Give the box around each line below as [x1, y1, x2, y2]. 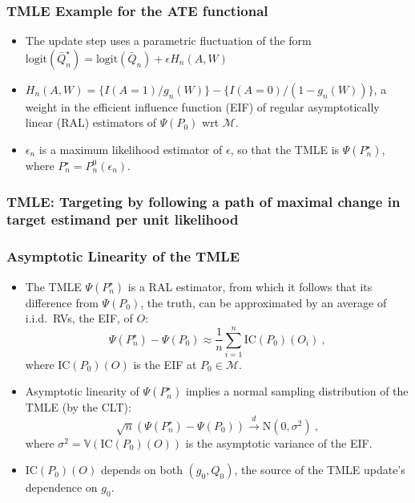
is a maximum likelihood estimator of [38, 141, 223, 157]
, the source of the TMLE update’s [234, 461, 405, 478]
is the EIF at [133, 355, 197, 372]
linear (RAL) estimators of [25, 114, 156, 131]
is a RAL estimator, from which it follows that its [127, 278, 373, 294]
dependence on [25, 479, 98, 496]
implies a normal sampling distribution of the [185, 383, 409, 400]
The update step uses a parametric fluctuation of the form [25, 32, 312, 49]
